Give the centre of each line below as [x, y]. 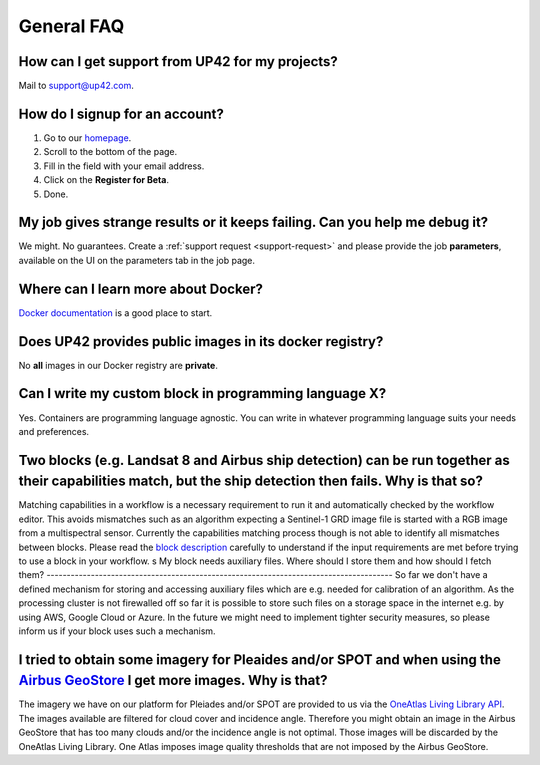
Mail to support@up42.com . [76, 86]
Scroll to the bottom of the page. [110, 152]
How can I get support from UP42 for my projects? [178, 61]
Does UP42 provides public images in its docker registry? [201, 341]
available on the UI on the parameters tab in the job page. [136, 260]
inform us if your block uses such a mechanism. [117, 631]
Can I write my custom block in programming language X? [202, 393]
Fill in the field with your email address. [124, 166]
